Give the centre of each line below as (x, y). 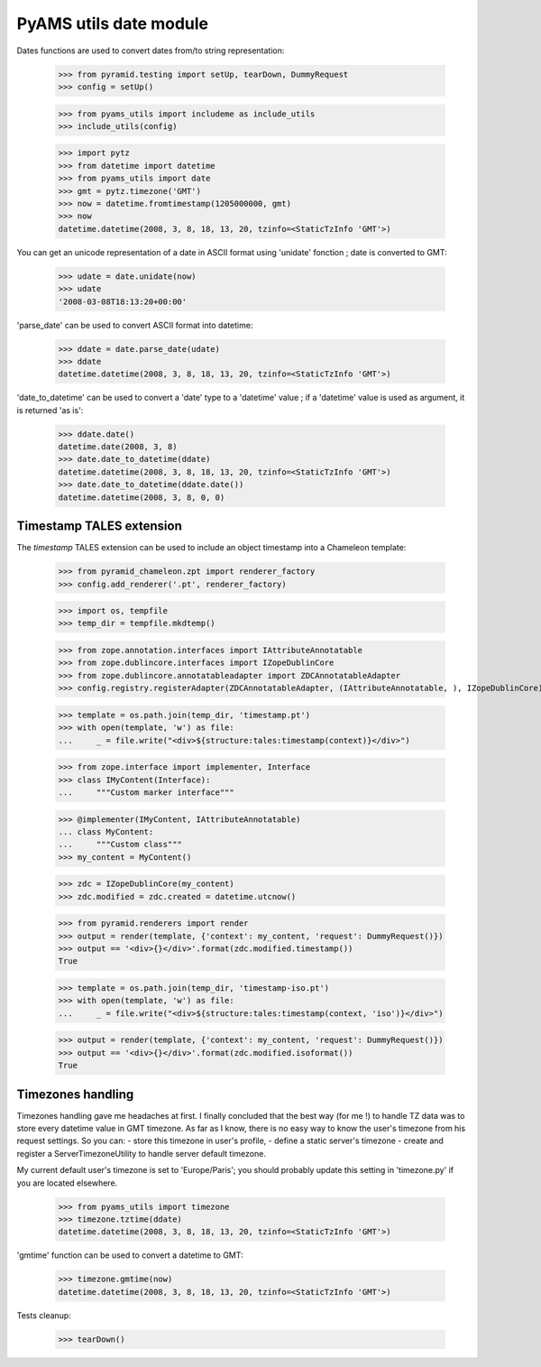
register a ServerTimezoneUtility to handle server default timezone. (141, 1153)
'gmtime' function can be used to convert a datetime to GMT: (130, 1255)
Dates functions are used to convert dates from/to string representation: (151, 51)
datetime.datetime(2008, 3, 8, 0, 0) (142, 497)
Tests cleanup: (44, 1315)
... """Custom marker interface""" (146, 792)
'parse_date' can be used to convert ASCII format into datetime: (135, 325)
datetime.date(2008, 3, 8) (118, 447)
